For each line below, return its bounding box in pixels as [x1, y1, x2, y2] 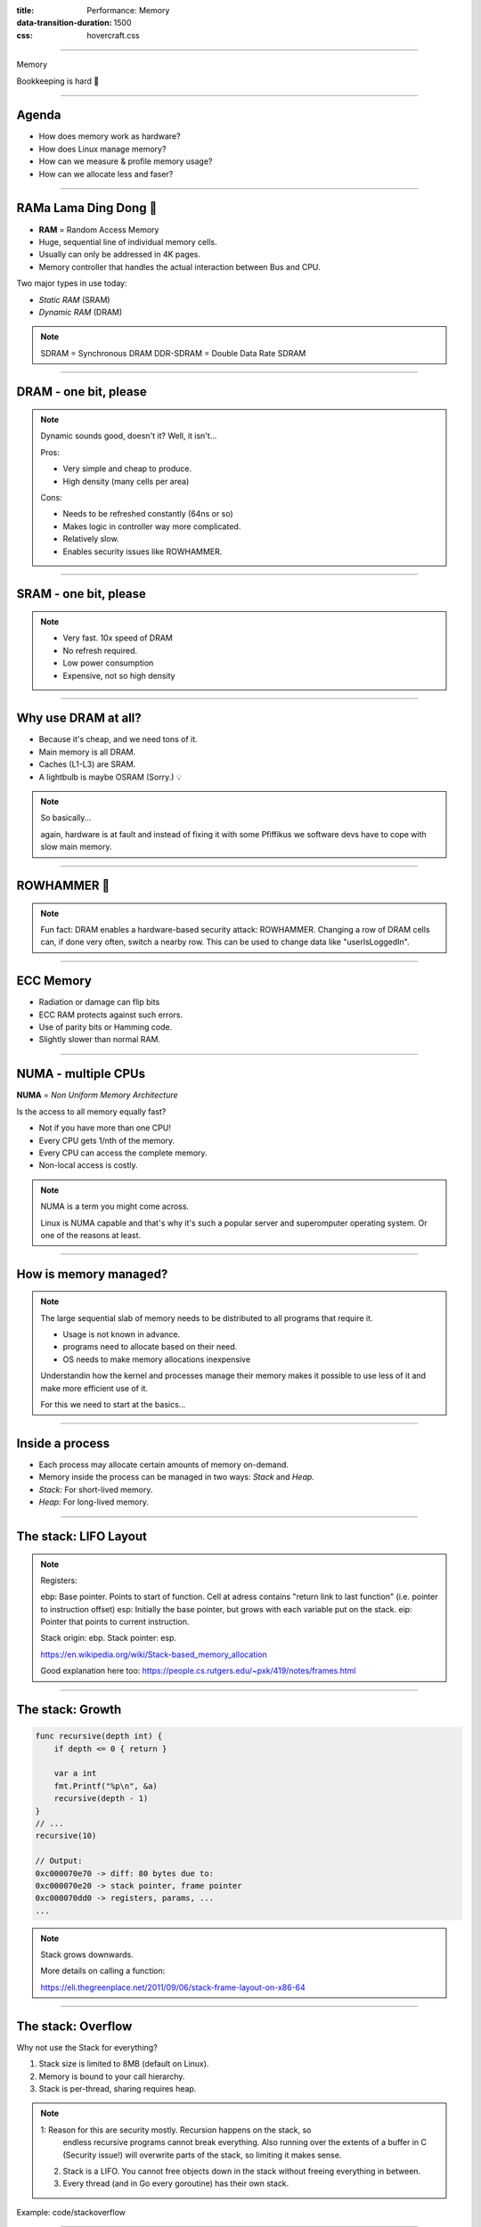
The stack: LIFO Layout [16, 1529, 147, 1544]
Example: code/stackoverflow [16, 2207, 126, 2217]
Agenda [16, 108, 61, 123]
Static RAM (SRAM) [38, 294, 110, 305]
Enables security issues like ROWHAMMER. [62, 546, 223, 557]
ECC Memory [16, 974, 93, 989]
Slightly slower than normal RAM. [38, 1034, 160, 1045]
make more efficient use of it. [40, 1383, 149, 1393]
